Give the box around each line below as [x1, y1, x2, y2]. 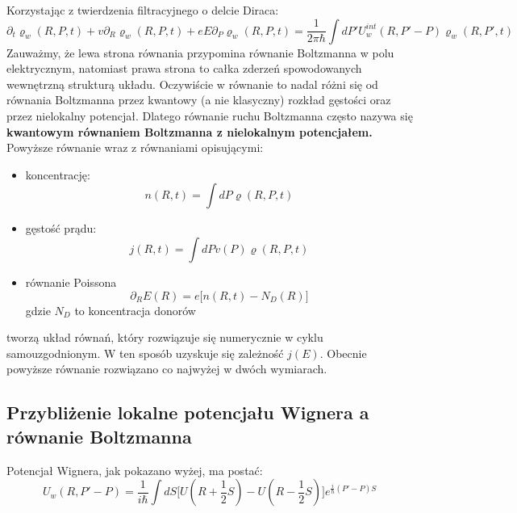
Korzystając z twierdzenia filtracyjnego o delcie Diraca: [6, 2, 279, 18]
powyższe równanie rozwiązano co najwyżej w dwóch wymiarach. [6, 360, 327, 377]
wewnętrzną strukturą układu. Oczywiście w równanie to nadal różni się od [6, 75, 378, 92]
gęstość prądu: [25, 220, 97, 237]
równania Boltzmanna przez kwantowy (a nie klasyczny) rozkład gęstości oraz [6, 91, 391, 108]
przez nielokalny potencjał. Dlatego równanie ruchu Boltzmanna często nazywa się [6, 107, 413, 124]
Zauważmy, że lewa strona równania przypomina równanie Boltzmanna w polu [6, 44, 394, 61]
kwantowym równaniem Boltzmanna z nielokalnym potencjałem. [6, 123, 373, 140]
